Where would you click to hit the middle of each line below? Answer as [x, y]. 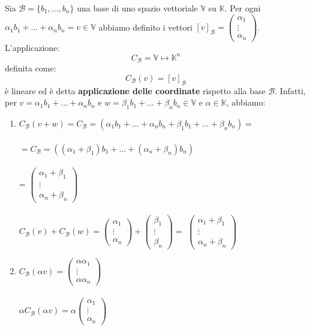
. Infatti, [290, 90]
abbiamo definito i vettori [145, 27]
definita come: [31, 68]
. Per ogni [243, 8]
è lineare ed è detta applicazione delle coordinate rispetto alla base [135, 90]
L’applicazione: [32, 47]
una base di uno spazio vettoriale [137, 8]
